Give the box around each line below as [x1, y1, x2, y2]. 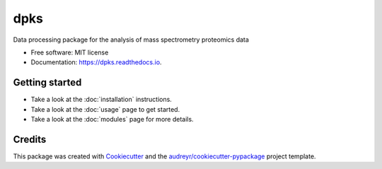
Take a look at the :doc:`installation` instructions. [30, 95, 173, 104]
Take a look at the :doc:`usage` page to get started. [30, 105, 180, 113]
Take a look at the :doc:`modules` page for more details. [30, 115, 194, 124]
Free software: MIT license [30, 48, 109, 57]
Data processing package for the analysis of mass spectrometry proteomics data [13, 35, 249, 44]
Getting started [13, 76, 82, 88]
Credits [13, 133, 47, 145]
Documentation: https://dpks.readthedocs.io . [30, 58, 162, 66]
